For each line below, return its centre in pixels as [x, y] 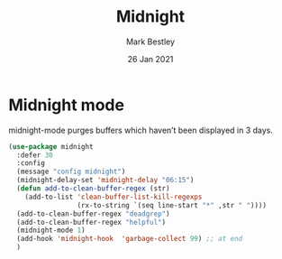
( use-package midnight [51, 146]
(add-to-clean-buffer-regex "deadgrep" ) [93, 214]
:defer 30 [35, 155]
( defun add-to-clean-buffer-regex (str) [93, 189]
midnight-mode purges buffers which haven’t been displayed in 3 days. [141, 130]
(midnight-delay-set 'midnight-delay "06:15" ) [105, 180]
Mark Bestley [150, 42]
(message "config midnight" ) [71, 172]
